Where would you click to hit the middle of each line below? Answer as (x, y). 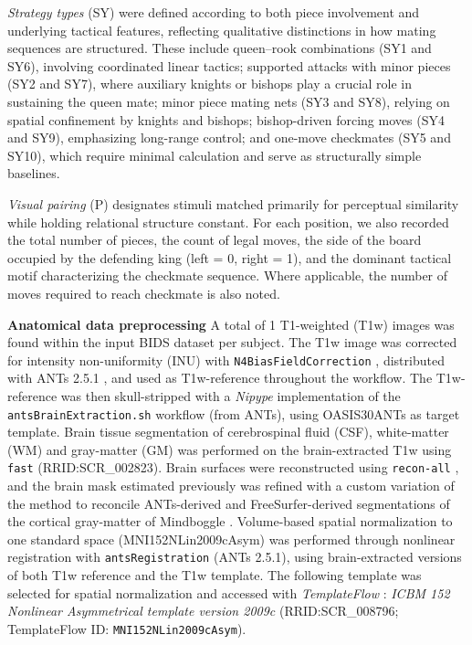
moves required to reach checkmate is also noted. (144, 293)
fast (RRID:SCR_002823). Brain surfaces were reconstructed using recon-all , (233, 467)
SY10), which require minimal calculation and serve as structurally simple (215, 155)
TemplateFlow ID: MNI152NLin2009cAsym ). (127, 628)
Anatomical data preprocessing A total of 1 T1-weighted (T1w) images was (231, 324)
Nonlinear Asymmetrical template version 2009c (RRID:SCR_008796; (203, 611)
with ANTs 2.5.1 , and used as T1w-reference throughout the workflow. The (220, 378)
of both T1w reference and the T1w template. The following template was (215, 575)
